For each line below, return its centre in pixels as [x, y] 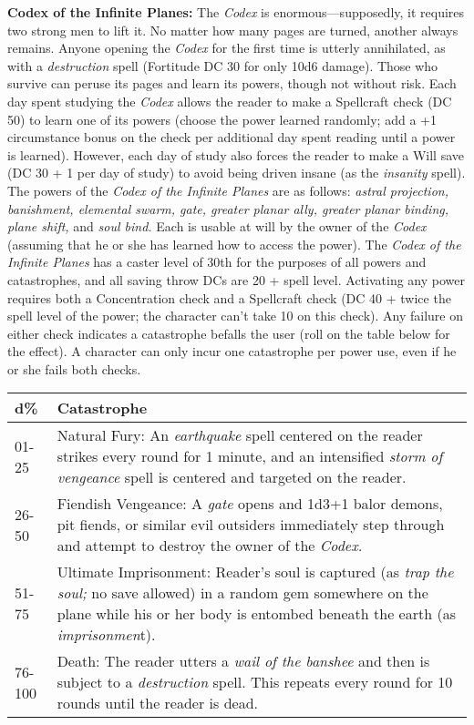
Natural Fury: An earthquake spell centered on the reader [240, 435]
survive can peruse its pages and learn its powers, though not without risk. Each [232, 83]
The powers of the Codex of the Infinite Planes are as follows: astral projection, [228, 190]
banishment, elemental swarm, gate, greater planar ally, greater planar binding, [228, 208]
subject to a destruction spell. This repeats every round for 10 [255, 682]
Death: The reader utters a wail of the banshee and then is [243, 661]
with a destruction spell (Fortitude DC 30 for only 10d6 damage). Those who [223, 65]
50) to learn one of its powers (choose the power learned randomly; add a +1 [222, 119]
